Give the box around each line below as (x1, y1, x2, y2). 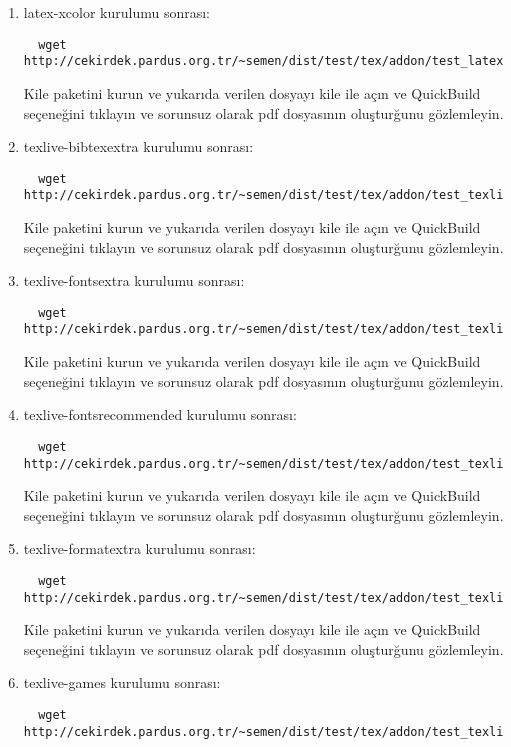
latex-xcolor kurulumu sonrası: (23, 2, 210, 22)
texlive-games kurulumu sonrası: (23, 672, 221, 693)
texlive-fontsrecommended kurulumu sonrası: (23, 404, 297, 425)
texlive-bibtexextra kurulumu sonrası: (23, 136, 254, 157)
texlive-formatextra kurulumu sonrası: (23, 538, 256, 559)
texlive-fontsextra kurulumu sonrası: (23, 270, 245, 291)
